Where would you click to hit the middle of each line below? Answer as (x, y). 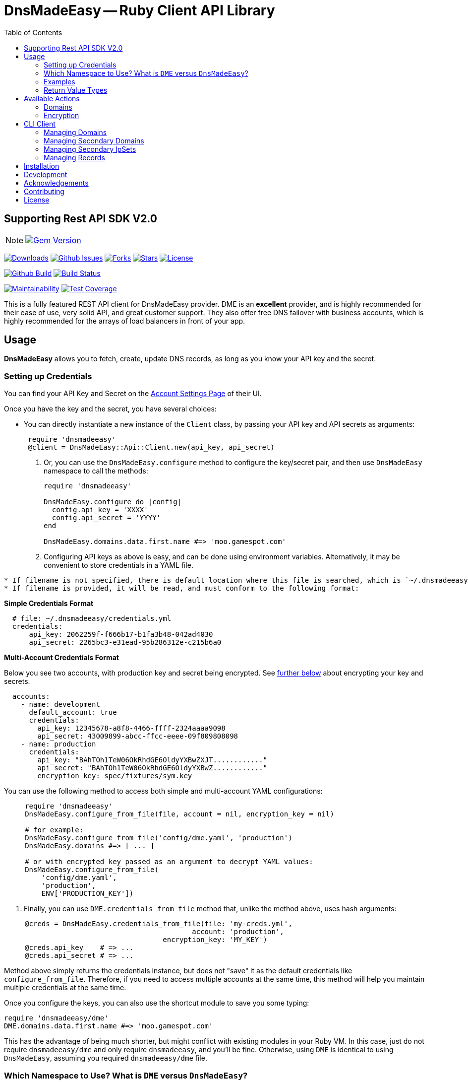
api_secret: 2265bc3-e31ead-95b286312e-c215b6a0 (125, 642)
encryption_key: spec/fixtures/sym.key (115, 776)
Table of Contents (33, 32)
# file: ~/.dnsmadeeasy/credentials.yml (92, 619)
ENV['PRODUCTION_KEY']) (88, 894)
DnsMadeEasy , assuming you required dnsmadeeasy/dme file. (106, 1058)
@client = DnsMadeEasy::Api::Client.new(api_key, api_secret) (151, 447)
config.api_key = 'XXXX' (100, 510)
